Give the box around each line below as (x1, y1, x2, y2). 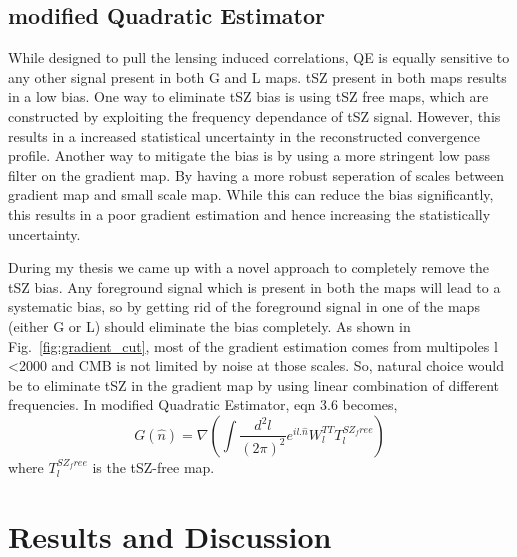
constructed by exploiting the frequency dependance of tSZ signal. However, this (8, 105, 501, 126)
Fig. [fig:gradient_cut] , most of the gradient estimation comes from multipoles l (8, 335, 498, 356)
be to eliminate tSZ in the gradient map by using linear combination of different (8, 374, 499, 395)
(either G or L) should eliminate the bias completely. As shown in (8, 315, 411, 336)
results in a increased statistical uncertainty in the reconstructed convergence (8, 125, 480, 146)
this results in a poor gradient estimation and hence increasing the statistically (8, 203, 491, 224)
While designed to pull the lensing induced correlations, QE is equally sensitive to (8, 47, 510, 68)
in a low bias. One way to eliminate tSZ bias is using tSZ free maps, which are (8, 86, 489, 107)
